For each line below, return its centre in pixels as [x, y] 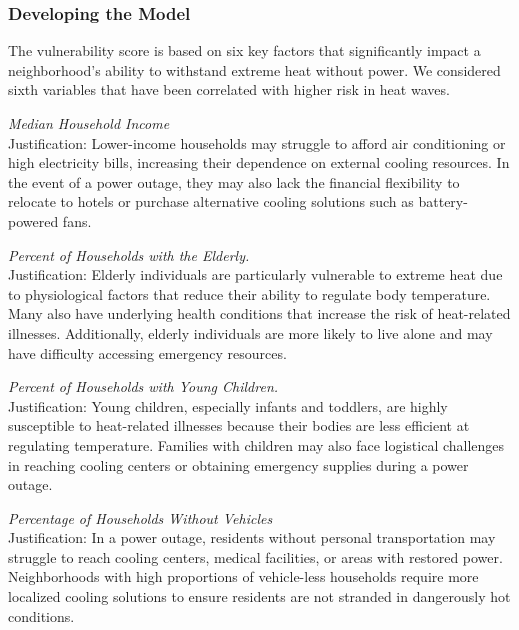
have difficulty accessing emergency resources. [147, 352]
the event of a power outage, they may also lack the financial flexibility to [234, 181]
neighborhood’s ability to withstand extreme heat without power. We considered [254, 69]
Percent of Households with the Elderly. [129, 254]
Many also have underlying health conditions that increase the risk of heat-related [259, 313]
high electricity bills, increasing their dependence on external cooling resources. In [259, 162]
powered [33, 220]
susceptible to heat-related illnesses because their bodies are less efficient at [239, 425]
